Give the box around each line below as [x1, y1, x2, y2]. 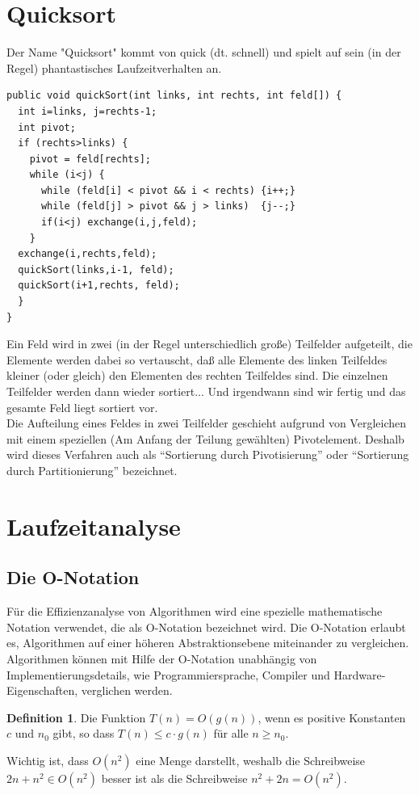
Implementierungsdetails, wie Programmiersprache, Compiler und [6, 666, 330, 683]
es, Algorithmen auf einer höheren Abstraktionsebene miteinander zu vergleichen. [6, 634, 409, 651]
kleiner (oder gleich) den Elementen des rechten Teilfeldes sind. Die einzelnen [6, 367, 388, 384]
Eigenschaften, [6, 682, 78, 699]
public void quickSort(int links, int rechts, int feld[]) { [6, 90, 342, 102]
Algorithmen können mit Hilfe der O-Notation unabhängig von [6, 650, 317, 667]
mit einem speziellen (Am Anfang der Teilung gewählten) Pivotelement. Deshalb [6, 430, 404, 447]
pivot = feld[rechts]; [29, 153, 151, 165]
